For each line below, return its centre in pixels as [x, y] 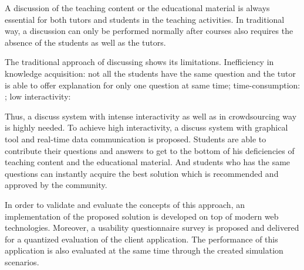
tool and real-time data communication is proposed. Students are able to [136, 139]
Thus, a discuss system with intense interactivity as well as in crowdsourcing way [151, 116]
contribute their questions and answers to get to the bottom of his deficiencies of [150, 150]
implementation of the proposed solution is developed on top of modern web [142, 216]
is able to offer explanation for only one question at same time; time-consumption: [153, 85]
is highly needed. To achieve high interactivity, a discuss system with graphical [146, 127]
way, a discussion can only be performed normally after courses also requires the [149, 31]
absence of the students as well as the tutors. [85, 42]
